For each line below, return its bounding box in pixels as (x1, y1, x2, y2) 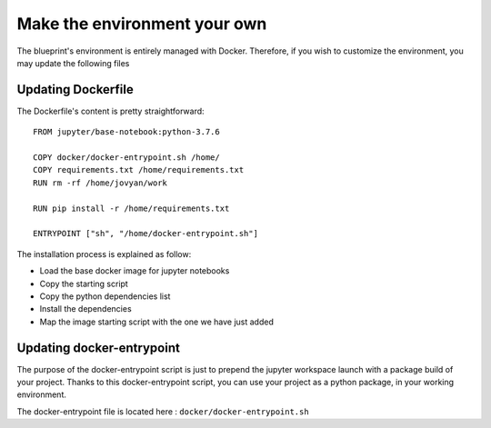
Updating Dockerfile (16, 82, 134, 97)
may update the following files (16, 57, 130, 68)
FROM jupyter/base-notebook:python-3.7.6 (33, 127, 220, 137)
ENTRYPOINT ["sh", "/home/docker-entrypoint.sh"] (33, 228, 259, 239)
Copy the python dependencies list (39, 291, 171, 302)
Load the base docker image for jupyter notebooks (39, 265, 230, 276)
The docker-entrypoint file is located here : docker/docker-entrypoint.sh (16, 405, 309, 417)
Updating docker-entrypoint (16, 340, 181, 355)
